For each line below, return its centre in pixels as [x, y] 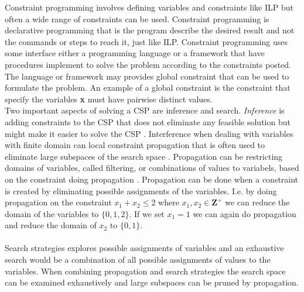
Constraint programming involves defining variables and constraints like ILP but [149, 7]
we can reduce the [257, 202]
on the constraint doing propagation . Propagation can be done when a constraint [152, 179]
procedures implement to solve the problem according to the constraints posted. [148, 64]
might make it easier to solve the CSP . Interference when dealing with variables [149, 133]
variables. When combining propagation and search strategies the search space [145, 271]
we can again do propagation [245, 213]
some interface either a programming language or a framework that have [135, 53]
